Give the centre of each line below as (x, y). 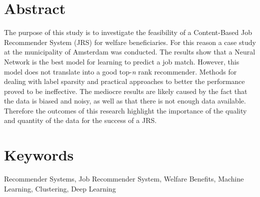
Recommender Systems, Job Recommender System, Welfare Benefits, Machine (124, 179)
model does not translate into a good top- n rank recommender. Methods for (120, 71)
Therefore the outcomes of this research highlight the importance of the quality (125, 110)
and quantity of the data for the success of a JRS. (80, 120)
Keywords (39, 155)
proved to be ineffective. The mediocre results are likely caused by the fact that (126, 91)
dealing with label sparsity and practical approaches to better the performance (124, 81)
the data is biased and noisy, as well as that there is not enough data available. (125, 101)
